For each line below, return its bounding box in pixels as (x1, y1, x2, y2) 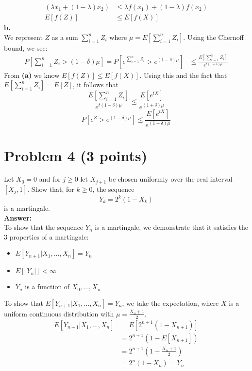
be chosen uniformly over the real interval (108, 174, 233, 184)
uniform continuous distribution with (4, 308, 114, 318)
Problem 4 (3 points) (4, 146, 148, 166)
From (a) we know (4, 70, 60, 80)
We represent (4, 32, 43, 42)
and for (39, 174, 61, 184)
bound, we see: (4, 42, 48, 53)
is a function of (25, 281, 70, 292)
